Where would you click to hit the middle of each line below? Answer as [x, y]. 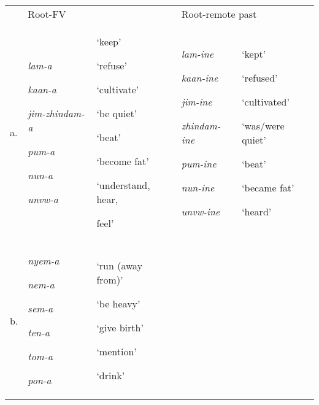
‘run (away [120, 265]
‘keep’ [109, 41]
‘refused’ [260, 77]
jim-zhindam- [56, 113]
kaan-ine [200, 77]
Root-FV [47, 14]
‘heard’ [257, 211]
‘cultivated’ [266, 101]
